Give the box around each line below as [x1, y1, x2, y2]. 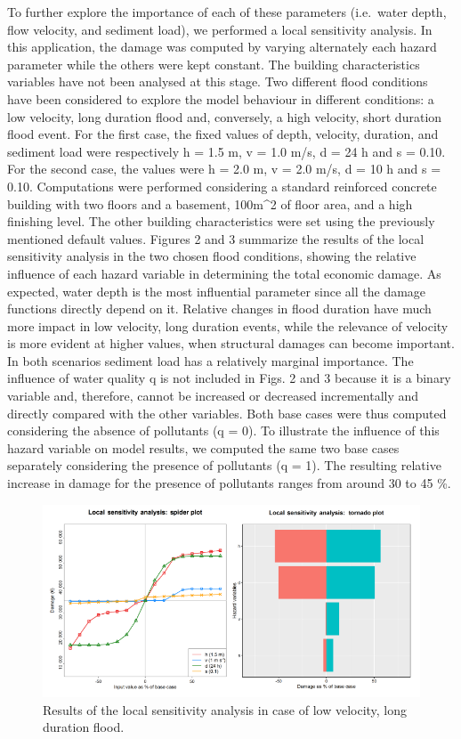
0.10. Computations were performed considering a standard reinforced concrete [7, 176, 437, 195]
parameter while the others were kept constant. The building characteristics [7, 54, 420, 73]
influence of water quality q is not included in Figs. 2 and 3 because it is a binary [7, 369, 451, 387]
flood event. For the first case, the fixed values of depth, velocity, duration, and [7, 125, 439, 143]
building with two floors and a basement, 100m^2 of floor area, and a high [7, 194, 413, 213]
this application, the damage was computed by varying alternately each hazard [7, 37, 437, 56]
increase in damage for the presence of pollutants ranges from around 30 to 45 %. [7, 474, 451, 492]
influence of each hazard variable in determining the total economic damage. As [7, 264, 441, 282]
